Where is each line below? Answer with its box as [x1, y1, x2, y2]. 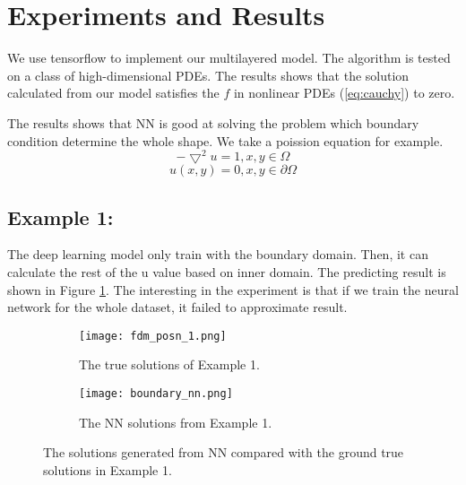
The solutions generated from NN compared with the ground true [43, 443, 404, 462]
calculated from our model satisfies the [7, 83, 220, 102]
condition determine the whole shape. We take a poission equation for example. [7, 131, 444, 150]
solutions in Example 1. [43, 460, 172, 479]
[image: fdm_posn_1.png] [79, 329, 227, 342]
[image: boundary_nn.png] [79, 387, 233, 400]
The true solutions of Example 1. [79, 355, 260, 374]
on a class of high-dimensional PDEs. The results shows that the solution [7, 65, 410, 84]
